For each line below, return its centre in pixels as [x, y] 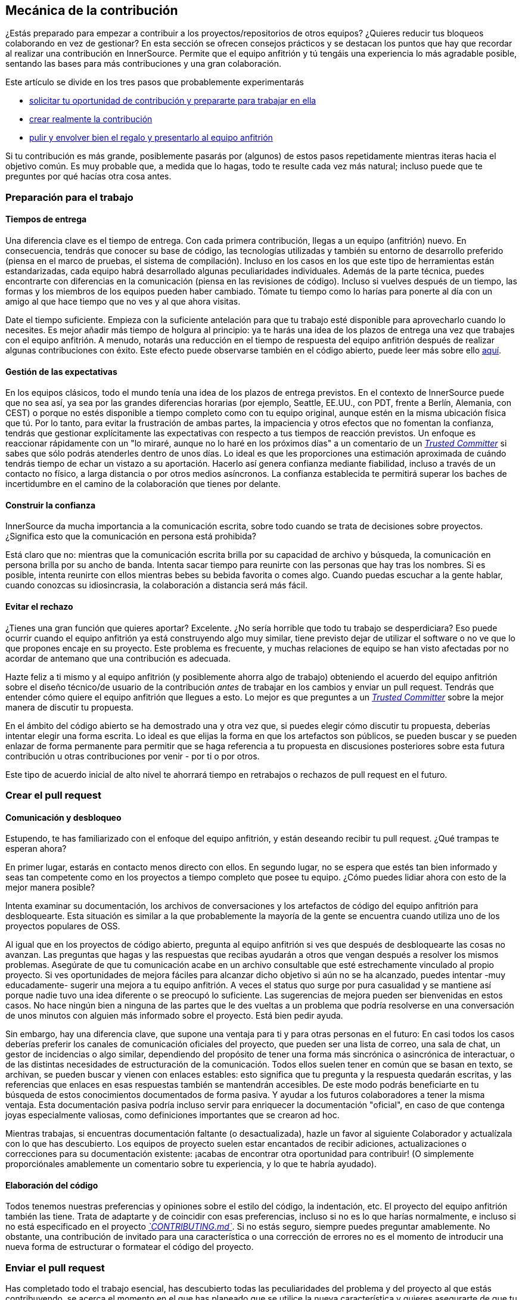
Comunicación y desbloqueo [63, 817]
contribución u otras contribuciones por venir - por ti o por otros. [133, 756]
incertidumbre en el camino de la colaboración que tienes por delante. [143, 484]
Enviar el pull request [55, 1268]
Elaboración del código [52, 1185]
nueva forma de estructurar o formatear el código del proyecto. [130, 1247]
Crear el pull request [53, 795]
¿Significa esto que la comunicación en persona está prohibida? [131, 536]
